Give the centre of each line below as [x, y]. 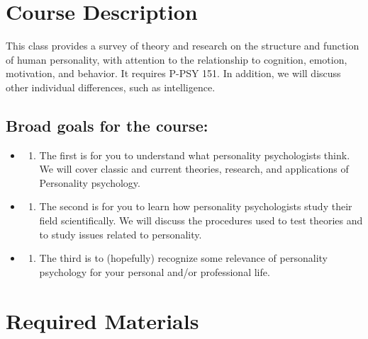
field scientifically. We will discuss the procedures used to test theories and [201, 220]
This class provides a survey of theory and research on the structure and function [183, 46]
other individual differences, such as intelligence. [111, 87]
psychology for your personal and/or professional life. [155, 271]
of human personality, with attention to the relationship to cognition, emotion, [177, 59]
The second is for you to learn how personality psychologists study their [196, 206]
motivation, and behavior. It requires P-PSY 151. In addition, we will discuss [173, 73]
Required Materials [102, 320]
